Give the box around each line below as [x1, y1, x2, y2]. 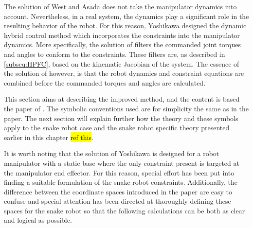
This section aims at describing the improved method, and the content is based [4, 94, 240, 104]
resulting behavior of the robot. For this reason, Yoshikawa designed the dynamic [4, 20, 247, 31]
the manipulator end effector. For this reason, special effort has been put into [4, 167, 235, 177]
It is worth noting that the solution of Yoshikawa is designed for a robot [4, 148, 219, 158]
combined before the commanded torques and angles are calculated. [4, 77, 206, 88]
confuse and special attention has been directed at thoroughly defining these [4, 196, 231, 206]
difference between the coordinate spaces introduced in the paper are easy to [4, 186, 232, 196]
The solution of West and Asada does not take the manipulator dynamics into [4, 1, 237, 11]
